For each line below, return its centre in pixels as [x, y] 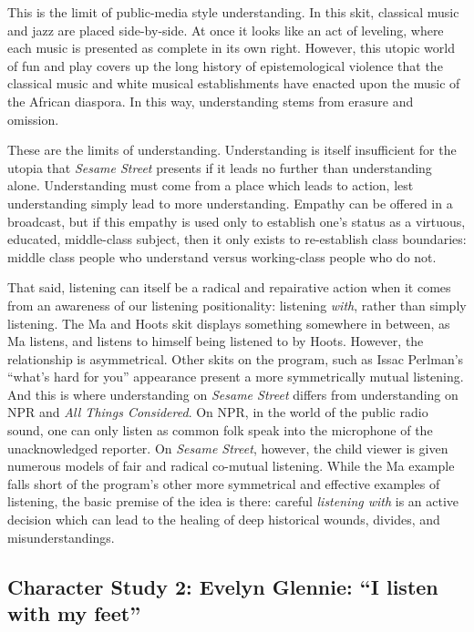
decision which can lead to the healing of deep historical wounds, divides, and [224, 520]
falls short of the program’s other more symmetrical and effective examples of [224, 483]
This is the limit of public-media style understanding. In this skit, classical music [233, 12]
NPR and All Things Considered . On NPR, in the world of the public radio [218, 412]
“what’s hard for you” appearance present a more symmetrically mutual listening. [236, 377]
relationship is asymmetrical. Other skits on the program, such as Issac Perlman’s [236, 358]
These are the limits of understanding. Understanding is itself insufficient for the [232, 150]
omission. [33, 119]
